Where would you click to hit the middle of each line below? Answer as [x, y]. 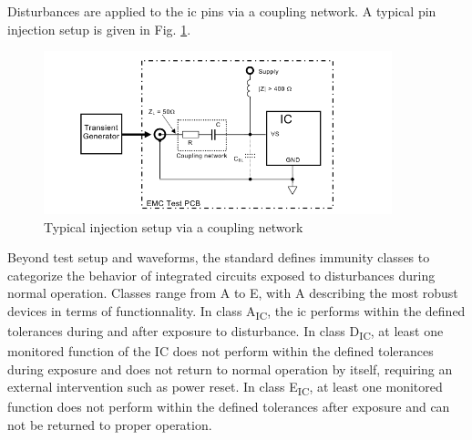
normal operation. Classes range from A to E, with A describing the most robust [233, 293]
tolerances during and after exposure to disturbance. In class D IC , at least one [226, 332]
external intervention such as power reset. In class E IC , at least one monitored [225, 388]
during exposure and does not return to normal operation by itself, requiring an [230, 368]
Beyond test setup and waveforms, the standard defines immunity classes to [219, 257]
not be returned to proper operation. [110, 425]
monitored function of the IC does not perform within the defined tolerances [221, 351]
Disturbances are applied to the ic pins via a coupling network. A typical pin [222, 11]
